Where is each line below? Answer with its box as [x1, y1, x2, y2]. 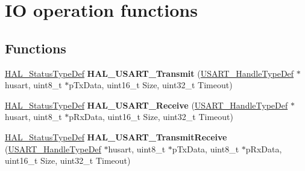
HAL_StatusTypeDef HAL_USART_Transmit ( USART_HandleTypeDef [5, 67, 294, 79]
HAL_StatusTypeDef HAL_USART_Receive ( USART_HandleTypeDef [5, 98, 288, 111]
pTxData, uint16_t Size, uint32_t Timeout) [69, 79, 233, 91]
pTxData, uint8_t [172, 142, 239, 155]
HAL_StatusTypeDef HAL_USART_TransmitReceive [5, 130, 227, 143]
